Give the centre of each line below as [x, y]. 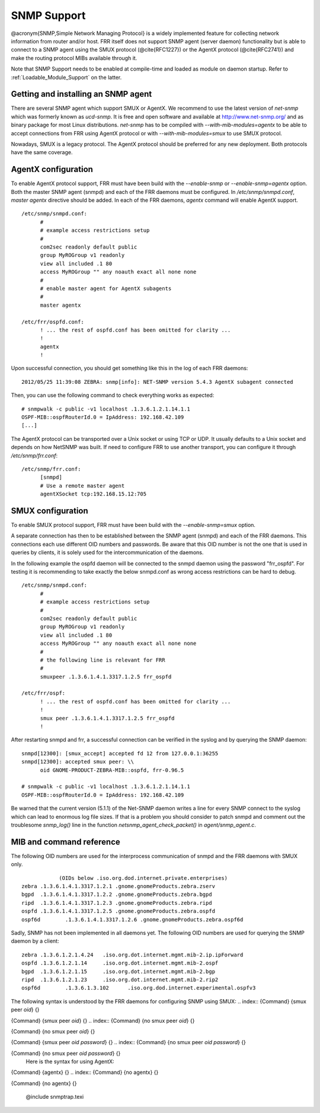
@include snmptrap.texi [55, 1097]
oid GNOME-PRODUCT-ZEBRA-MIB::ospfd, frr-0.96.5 [112, 770]
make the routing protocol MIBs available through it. [74, 58]
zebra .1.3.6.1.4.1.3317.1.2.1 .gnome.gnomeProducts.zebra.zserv [119, 886]
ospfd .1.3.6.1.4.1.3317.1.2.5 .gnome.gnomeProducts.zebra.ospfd [119, 911]
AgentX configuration [52, 169]
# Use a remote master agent [82, 486]
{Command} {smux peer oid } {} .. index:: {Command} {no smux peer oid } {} [103, 1020]
